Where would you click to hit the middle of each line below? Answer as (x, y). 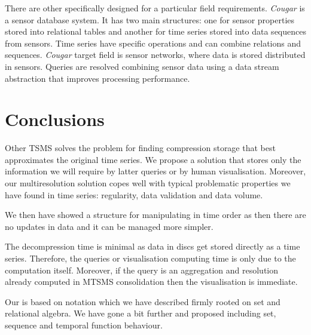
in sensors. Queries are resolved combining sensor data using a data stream (142, 66)
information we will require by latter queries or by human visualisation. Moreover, (155, 171)
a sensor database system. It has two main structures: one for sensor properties (150, 19)
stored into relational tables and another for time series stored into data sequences (155, 31)
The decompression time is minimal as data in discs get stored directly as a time (153, 246)
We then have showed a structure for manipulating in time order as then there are (155, 215)
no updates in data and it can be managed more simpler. (109, 226)
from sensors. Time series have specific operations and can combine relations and (153, 43)
